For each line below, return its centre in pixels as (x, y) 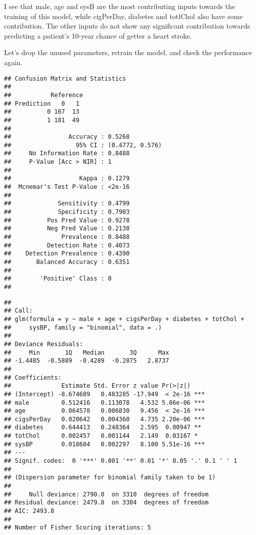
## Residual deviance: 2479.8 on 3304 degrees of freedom (106, 503)
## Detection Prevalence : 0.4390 (67, 254)
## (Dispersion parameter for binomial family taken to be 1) (110, 478)
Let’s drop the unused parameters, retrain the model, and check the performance (128, 52)
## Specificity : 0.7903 (67, 212)
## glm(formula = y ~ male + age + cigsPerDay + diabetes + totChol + (124, 319)
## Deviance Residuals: (44, 344)
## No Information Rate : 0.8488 (67, 154)
